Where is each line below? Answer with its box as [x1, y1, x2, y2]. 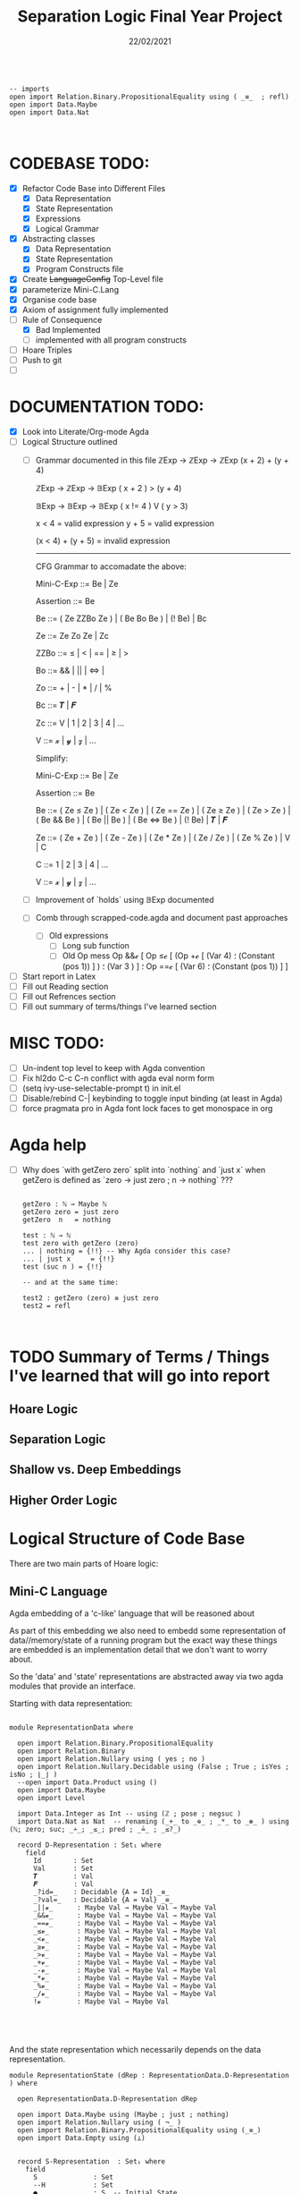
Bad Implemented [35, 324, 101, 335]
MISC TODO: [9, 1033, 105, 1053]
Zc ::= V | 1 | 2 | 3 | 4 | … [35, 718, 125, 728]
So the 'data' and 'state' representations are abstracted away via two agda [9, 1671, 284, 1681]
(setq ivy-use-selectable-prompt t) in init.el [21, 1083, 181, 1093]
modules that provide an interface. [9, 1680, 137, 1691]
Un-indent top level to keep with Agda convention [21, 1062, 205, 1073]
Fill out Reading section [21, 981, 109, 991]
